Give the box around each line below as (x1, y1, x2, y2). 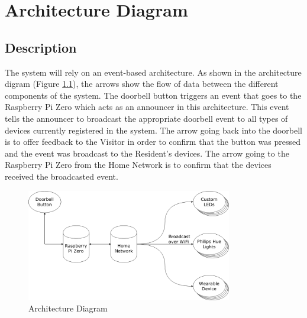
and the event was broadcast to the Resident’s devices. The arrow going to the (5, 147, 289, 159)
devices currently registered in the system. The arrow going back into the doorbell (5, 124, 303, 136)
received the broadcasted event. (5, 170, 118, 182)
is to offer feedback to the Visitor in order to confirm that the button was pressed (5, 135, 300, 148)
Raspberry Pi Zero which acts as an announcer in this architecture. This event (5, 100, 289, 113)
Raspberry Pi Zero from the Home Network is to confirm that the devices (5, 158, 272, 171)
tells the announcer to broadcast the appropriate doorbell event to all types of (5, 112, 288, 124)
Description (5, 38, 77, 56)
